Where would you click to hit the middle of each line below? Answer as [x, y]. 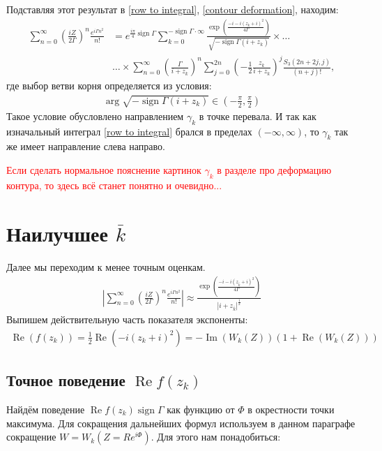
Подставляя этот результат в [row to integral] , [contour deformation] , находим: [173, 9]
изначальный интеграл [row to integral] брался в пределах [129, 131]
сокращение [31, 437]
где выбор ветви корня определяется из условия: [109, 86]
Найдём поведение [46, 409]
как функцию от [201, 409]
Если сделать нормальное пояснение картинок [104, 170]
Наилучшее [57, 233]
